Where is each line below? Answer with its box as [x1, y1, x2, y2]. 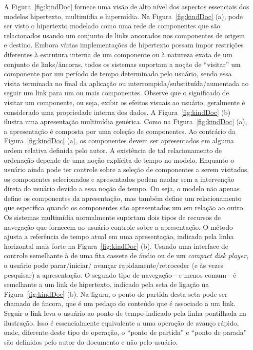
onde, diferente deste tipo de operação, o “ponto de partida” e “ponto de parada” [4, 327, 247, 337]
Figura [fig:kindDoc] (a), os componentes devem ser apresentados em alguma [4, 135, 234, 146]
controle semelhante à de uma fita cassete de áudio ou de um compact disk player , [4, 250, 249, 261]
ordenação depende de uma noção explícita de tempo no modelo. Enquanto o [4, 154, 234, 165]
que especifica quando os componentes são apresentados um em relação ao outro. [4, 202, 245, 213]
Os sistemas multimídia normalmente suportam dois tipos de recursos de [4, 212, 221, 222]
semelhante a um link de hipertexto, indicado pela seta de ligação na [4, 279, 209, 289]
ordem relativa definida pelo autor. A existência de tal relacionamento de [4, 145, 222, 155]
